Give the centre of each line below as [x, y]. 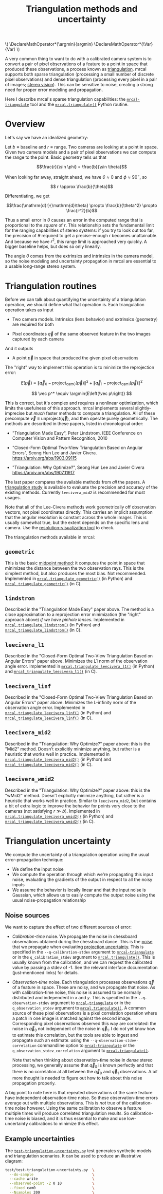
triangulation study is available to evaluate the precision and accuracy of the [81, 487]
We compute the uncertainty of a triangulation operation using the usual [77, 854]
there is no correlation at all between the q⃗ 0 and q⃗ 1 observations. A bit [85, 1072]
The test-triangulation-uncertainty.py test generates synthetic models [78, 1151]
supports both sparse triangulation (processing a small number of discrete [80, 75]
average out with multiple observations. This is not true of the [67, 1103]
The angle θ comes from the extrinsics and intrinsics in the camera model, [80, 256]
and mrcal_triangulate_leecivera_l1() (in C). [51, 672]
